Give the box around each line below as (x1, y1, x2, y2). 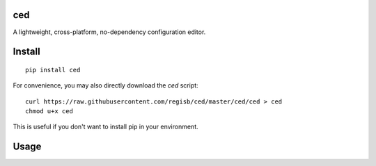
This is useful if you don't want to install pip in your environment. (13, 122, 198, 131)
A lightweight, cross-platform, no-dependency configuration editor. (13, 28, 206, 36)
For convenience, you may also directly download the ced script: (13, 81, 198, 90)
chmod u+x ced (25, 108, 73, 115)
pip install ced (25, 66, 81, 74)
